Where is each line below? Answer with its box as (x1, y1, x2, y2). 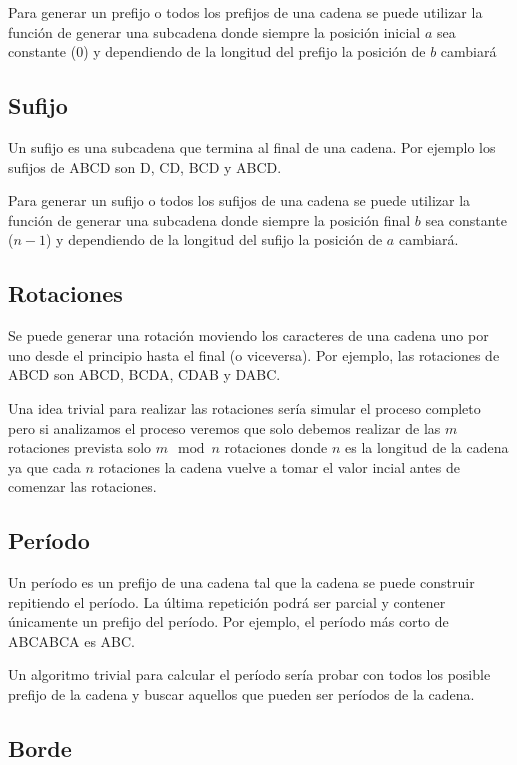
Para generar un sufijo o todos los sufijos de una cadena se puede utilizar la (8, 190, 471, 211)
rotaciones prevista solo (8, 437, 152, 458)
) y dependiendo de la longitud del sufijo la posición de (45, 229, 383, 250)
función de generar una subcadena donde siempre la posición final (8, 209, 411, 230)
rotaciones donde (224, 437, 328, 458)
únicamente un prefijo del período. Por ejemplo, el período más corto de (8, 611, 449, 632)
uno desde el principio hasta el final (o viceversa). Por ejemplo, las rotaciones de (8, 344, 500, 365)
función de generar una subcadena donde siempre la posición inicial (8, 21, 421, 42)
